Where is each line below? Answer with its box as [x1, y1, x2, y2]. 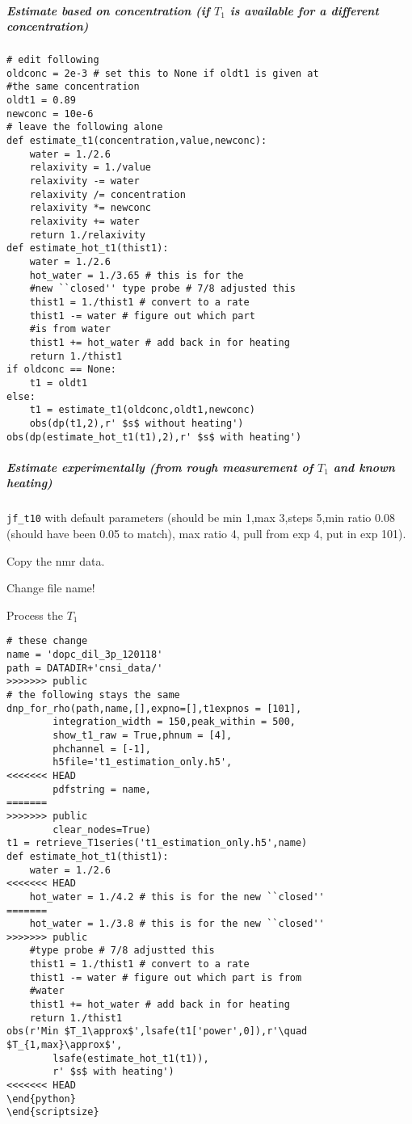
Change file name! [6, 579, 95, 596]
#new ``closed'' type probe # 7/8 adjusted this [29, 283, 296, 295]
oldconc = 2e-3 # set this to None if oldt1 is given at [6, 67, 319, 79]
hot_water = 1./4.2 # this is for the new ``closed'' [29, 890, 325, 903]
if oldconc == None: [6, 364, 117, 376]
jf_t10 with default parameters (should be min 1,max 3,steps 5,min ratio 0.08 [6, 509, 395, 526]
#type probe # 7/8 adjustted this [29, 945, 215, 957]
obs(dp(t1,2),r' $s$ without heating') [29, 417, 244, 429]
